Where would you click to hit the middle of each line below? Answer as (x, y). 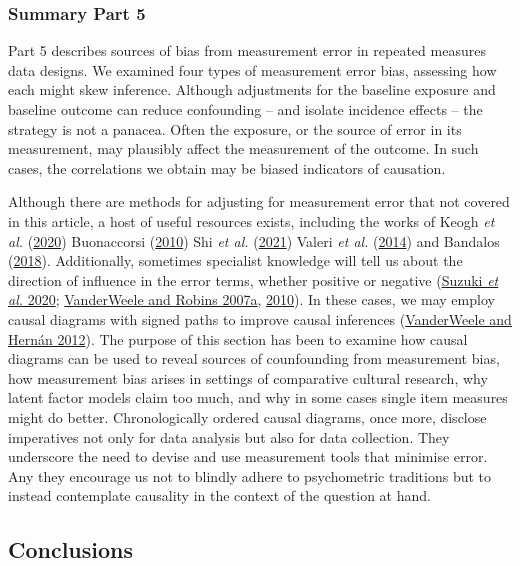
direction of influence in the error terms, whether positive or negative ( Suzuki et (253, 279)
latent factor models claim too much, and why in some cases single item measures (258, 397)
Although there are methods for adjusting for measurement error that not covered (259, 201)
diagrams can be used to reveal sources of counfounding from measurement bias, (254, 358)
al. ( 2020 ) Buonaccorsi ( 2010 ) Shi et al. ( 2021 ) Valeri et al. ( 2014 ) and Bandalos (254, 240)
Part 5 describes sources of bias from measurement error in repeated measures (247, 50)
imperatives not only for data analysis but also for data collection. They (229, 436)
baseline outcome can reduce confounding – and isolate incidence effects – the (245, 109)
